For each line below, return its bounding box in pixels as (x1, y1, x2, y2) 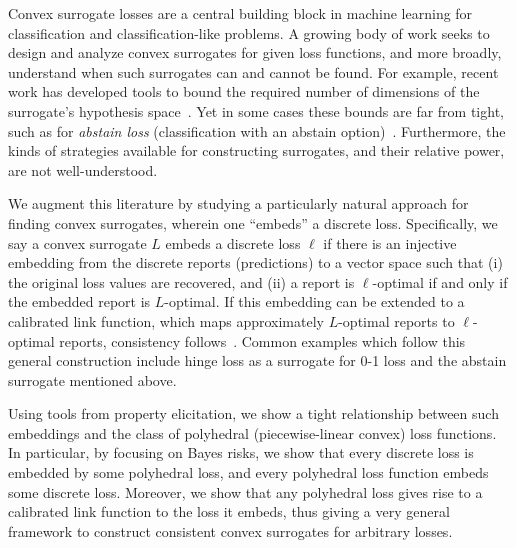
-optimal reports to (338, 310, 455, 331)
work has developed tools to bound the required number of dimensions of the (8, 81, 480, 102)
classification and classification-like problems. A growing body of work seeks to (8, 22, 490, 43)
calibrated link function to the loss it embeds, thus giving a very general (8, 501, 450, 522)
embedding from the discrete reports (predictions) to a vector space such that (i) (8, 252, 503, 273)
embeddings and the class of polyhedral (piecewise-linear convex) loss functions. (8, 422, 497, 443)
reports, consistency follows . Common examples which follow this (59, 330, 466, 351)
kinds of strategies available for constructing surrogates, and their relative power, (8, 140, 505, 161)
